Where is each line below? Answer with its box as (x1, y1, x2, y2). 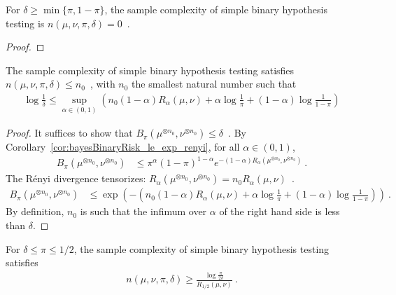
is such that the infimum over (80, 204, 207, 219)
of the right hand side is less (219, 204, 340, 219)
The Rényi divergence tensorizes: (6, 171, 146, 186)
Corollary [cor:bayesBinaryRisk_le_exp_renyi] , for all (6, 139, 240, 154)
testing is (6, 15, 45, 30)
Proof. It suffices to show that (6, 125, 133, 140)
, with (90, 76, 115, 91)
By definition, (6, 204, 64, 219)
